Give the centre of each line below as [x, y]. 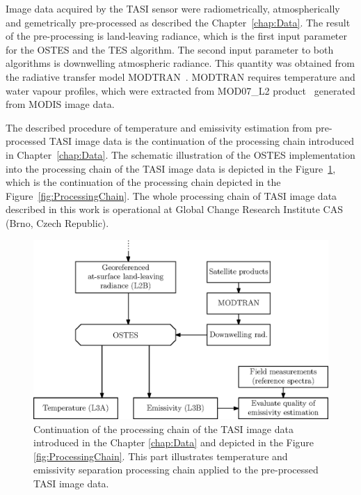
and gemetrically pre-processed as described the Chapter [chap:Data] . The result [178, 22]
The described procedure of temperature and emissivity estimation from [159, 127]
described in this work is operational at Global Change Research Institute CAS [175, 209]
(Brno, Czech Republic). [57, 222]
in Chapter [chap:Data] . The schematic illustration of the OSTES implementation [180, 154]
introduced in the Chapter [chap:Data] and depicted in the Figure [174, 442]
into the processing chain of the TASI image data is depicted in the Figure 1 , [171, 168]
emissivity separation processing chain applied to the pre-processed [176, 470]
